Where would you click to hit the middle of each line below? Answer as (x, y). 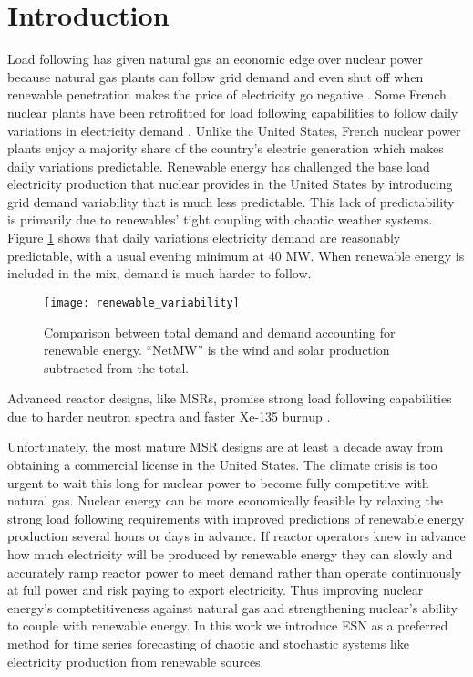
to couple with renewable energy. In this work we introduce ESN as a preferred (228, 625)
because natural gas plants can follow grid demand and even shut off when (216, 76)
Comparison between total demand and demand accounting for (220, 332)
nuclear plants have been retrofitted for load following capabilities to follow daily (233, 112)
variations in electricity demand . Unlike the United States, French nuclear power (234, 130)
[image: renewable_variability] (142, 302)
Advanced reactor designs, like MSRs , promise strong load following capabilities (230, 398)
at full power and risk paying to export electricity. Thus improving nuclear (216, 590)
